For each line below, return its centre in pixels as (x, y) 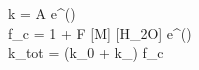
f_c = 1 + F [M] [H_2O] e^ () (100, 32)
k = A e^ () (42, 13)
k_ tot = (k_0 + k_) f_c (86, 52)
